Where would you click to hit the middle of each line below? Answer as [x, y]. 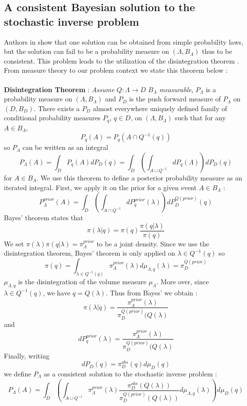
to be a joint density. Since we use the [153, 243]
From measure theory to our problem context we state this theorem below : [116, 70]
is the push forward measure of [175, 99]
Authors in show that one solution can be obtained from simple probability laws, [124, 41]
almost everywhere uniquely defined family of [160, 108]
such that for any [201, 118]
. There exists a [57, 108]
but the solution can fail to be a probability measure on [86, 51]
